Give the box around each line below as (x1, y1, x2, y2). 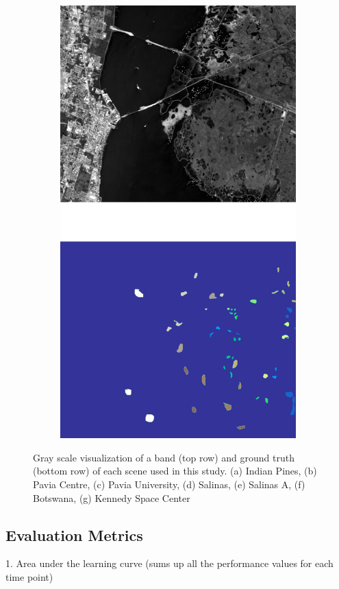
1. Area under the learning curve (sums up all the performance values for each (5, 556, 334, 570)
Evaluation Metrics (5, 524, 143, 545)
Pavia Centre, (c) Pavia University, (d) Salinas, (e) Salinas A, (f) (33, 477, 305, 492)
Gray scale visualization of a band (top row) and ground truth (33, 450, 294, 464)
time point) (5, 570, 53, 584)
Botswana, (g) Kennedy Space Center (33, 490, 190, 505)
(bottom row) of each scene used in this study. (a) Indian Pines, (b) (33, 464, 317, 478)
